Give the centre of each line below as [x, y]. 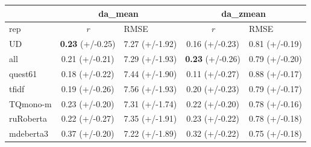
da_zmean [243, 13]
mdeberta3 [29, 133]
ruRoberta [28, 118]
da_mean [118, 13]
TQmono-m [30, 103]
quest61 [23, 73]
